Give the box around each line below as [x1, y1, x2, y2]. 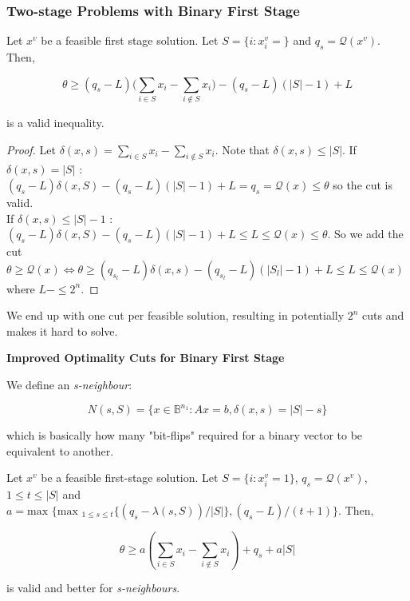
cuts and [362, 307, 404, 324]
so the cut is [333, 176, 393, 193]
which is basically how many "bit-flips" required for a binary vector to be [6, 427, 363, 444]
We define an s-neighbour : [6, 376, 132, 393]
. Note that [215, 141, 270, 157]
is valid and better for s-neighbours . [6, 579, 180, 596]
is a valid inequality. [6, 113, 104, 130]
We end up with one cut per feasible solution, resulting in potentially [6, 307, 345, 324]
